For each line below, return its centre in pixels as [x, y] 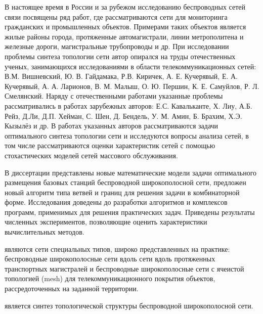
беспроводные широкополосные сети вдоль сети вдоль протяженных [110, 259]
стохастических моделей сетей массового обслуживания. [91, 155]
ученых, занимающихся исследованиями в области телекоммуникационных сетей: [130, 66]
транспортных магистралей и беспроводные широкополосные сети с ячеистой [124, 268]
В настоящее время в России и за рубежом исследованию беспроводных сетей [125, 7]
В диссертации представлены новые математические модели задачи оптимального [131, 172]
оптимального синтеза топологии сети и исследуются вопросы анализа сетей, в [127, 135]
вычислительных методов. [45, 232]
